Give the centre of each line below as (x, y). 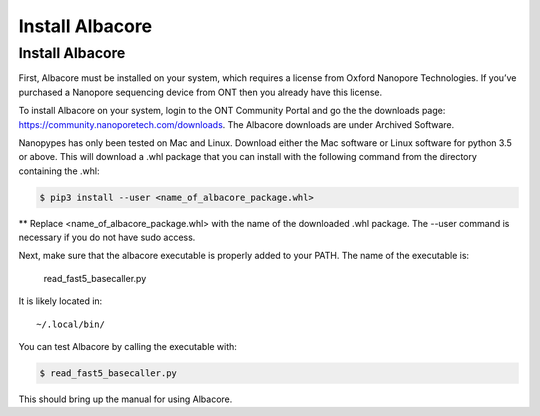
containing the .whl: (59, 171)
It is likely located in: (60, 301)
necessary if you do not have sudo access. (107, 237)
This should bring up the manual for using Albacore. (125, 399)
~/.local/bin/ (70, 324)
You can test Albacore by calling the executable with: (127, 347)
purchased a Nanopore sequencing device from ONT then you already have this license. (200, 92)
